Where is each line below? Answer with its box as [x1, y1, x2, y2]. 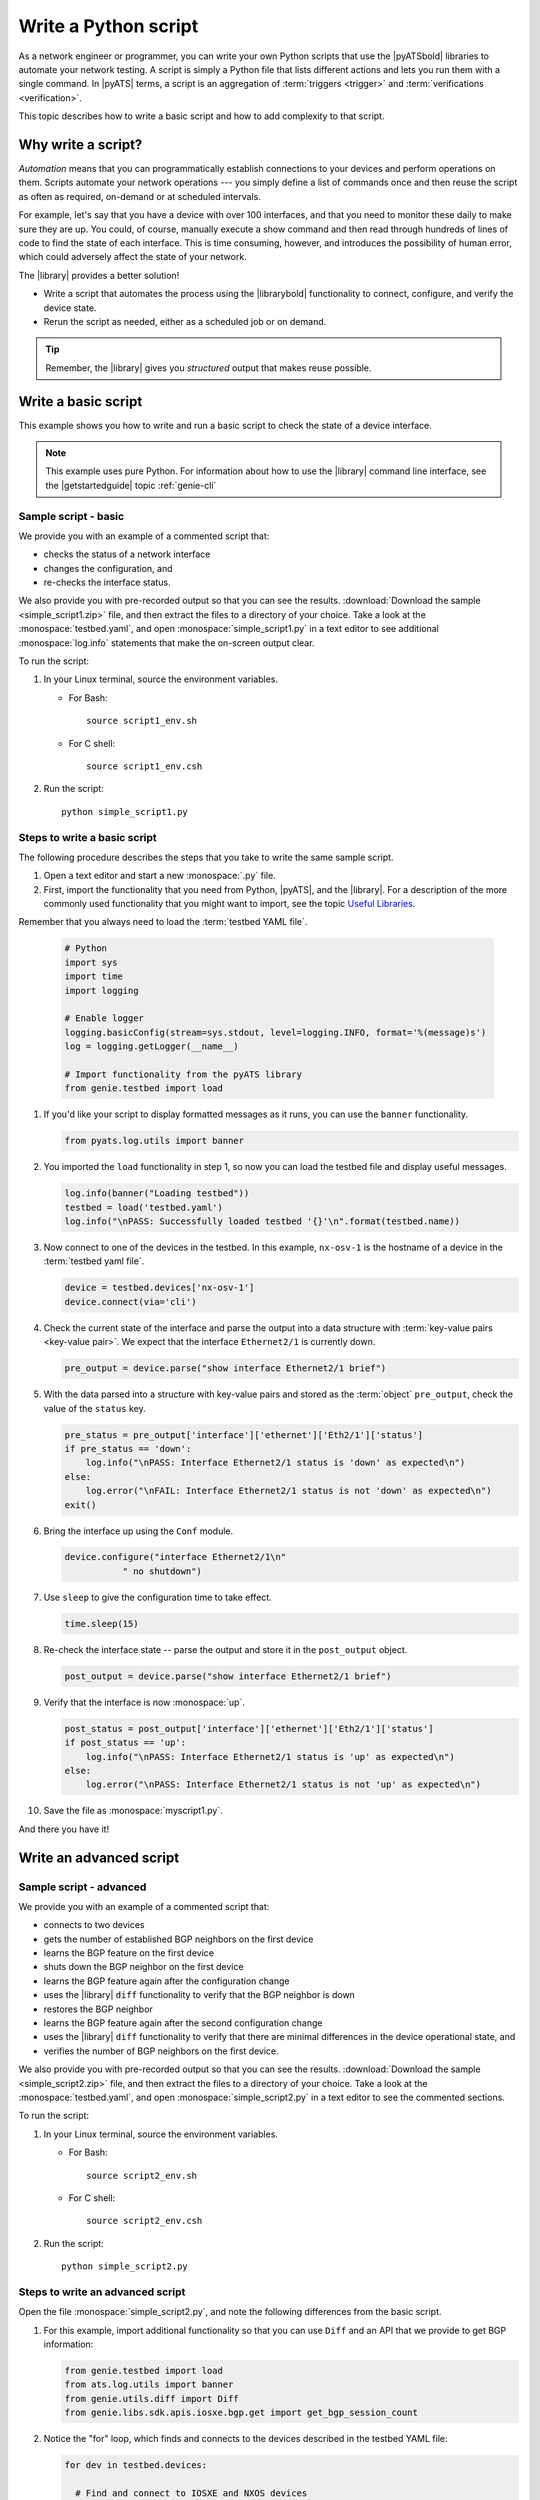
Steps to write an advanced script [18, 2285, 186, 2299]
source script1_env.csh [86, 761, 203, 772]
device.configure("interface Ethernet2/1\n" [64, 1551, 287, 1563]
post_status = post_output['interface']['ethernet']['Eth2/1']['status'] [64, 1723, 434, 1734]
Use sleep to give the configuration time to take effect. [43, 1591, 272, 1603]
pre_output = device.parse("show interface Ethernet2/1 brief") [64, 1363, 387, 1374]
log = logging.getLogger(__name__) [64, 1041, 239, 1052]
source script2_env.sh [86, 2170, 198, 2181]
